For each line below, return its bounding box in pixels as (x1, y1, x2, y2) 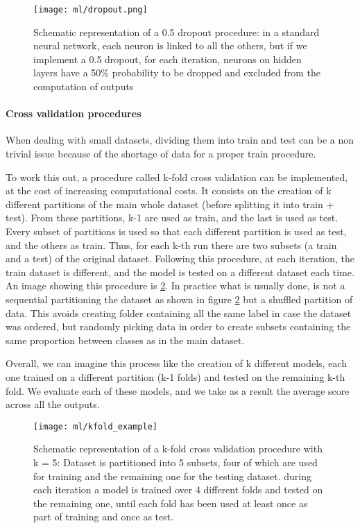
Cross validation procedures (6, 106, 142, 121)
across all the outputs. (6, 397, 100, 411)
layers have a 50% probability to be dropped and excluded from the (33, 65, 321, 80)
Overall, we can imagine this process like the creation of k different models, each (6, 356, 347, 371)
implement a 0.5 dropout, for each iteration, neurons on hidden (33, 51, 302, 66)
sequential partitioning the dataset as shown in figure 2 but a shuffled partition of (6, 291, 353, 306)
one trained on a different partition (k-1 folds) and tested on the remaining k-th (6, 369, 345, 384)
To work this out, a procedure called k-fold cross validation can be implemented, (6, 169, 348, 184)
